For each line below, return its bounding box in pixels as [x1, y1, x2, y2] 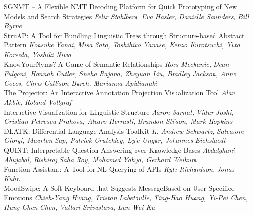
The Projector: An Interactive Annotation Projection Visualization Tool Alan [4, 87, 235, 98]
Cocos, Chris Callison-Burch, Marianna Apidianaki [4, 78, 157, 88]
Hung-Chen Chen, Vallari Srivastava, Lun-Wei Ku [4, 202, 155, 212]
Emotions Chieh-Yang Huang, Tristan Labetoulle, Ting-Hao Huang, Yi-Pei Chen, [4, 192, 248, 202]
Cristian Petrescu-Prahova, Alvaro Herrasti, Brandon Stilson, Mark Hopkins [4, 116, 233, 126]
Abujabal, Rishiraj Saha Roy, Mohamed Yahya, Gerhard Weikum [4, 154, 197, 164]
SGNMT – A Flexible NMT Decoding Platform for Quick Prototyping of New [4, 1, 237, 11]
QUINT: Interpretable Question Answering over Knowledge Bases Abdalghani [4, 144, 235, 155]
